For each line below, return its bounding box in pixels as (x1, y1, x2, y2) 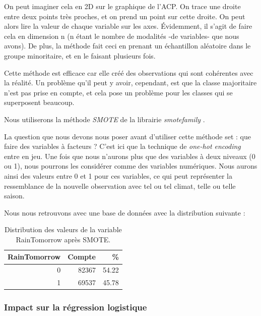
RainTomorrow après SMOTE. (16, 234, 111, 244)
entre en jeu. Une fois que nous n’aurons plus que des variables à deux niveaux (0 (4, 150, 255, 161)
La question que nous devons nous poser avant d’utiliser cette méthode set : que (4, 131, 251, 141)
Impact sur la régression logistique (4, 301, 147, 313)
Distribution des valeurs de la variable (5, 224, 122, 235)
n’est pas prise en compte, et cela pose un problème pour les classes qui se (4, 87, 233, 97)
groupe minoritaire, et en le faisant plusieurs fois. (4, 50, 156, 61)
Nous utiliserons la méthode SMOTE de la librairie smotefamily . (4, 114, 205, 124)
